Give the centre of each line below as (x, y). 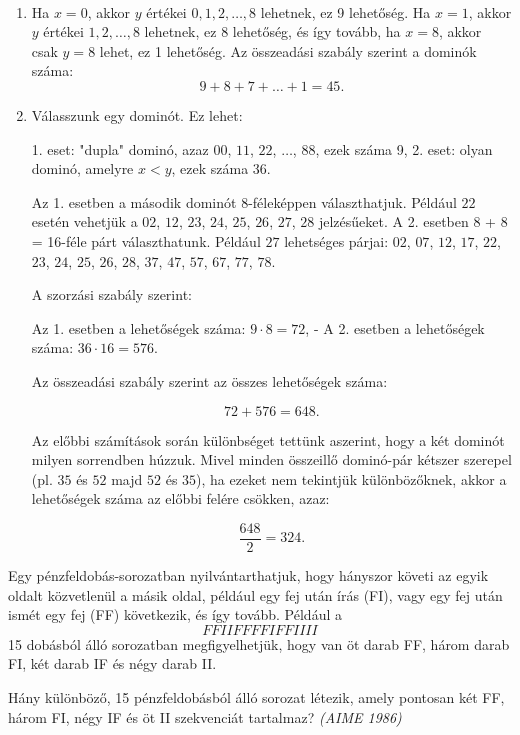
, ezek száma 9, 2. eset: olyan (404, 148)
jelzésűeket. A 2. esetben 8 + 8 (413, 221)
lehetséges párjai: (336, 240)
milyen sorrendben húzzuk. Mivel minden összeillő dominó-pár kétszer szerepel (271, 459)
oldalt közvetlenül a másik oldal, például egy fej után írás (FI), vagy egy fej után (255, 594)
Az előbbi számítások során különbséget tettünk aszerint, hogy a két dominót (268, 439)
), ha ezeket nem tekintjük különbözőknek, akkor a (351, 478)
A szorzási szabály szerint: (111, 294)
